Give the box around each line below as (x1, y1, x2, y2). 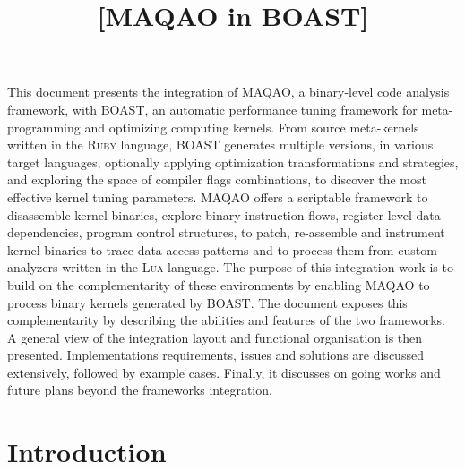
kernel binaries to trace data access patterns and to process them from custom (7, 240, 437, 259)
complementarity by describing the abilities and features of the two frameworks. (7, 311, 445, 329)
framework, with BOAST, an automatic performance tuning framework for (7, 99, 418, 118)
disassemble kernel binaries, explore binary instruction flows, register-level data (7, 205, 441, 224)
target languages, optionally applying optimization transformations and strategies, (7, 152, 459, 171)
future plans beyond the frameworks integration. (7, 380, 272, 399)
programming (7, 117, 81, 136)
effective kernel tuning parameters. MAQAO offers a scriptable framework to (7, 187, 428, 206)
